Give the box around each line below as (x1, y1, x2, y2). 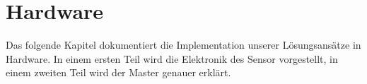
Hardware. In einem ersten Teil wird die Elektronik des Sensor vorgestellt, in (6, 51, 338, 66)
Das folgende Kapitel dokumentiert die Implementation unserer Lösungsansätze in (6, 37, 361, 52)
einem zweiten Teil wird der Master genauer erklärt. (6, 65, 231, 80)
